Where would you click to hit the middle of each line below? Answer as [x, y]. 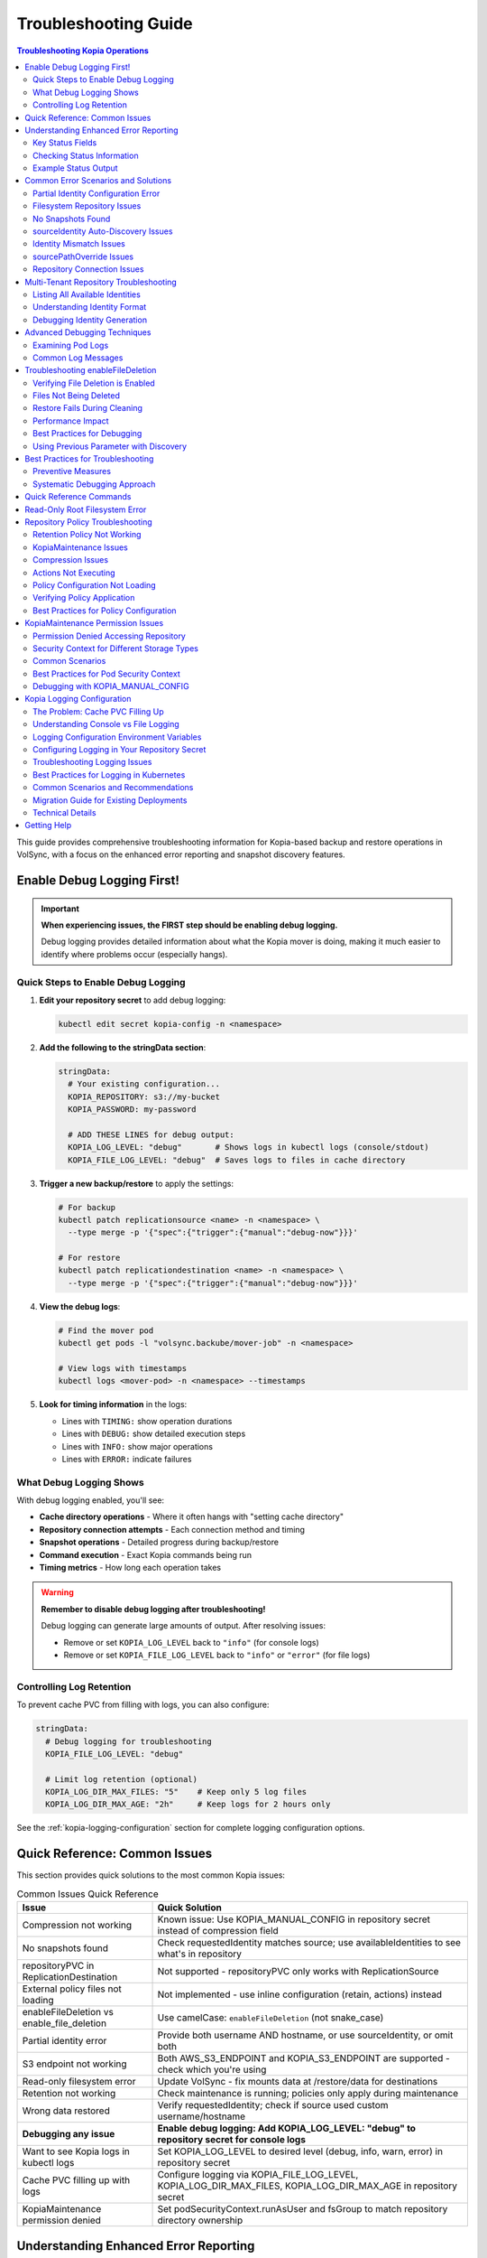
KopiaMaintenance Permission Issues [94, 623]
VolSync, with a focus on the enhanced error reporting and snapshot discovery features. [181, 854]
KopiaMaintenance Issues [80, 547]
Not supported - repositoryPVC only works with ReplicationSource [298, 1972]
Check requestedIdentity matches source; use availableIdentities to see [309, 1943]
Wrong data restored [66, 2111]
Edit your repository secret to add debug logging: [133, 1000]
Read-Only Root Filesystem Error [86, 509]
